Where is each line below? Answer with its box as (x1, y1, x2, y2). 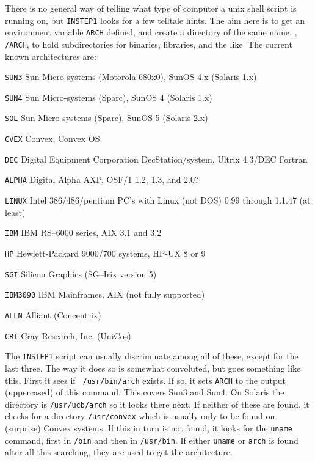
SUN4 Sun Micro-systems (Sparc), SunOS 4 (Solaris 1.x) (5, 90, 212, 103)
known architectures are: (5, 50, 96, 62)
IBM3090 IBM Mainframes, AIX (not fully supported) (5, 288, 205, 301)
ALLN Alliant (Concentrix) (5, 308, 101, 321)
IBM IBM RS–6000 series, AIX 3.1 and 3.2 (5, 226, 162, 239)
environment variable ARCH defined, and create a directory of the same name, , (5, 26, 297, 38)
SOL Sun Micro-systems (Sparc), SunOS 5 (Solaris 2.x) (5, 111, 208, 124)
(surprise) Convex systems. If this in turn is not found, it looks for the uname (5, 422, 292, 435)
